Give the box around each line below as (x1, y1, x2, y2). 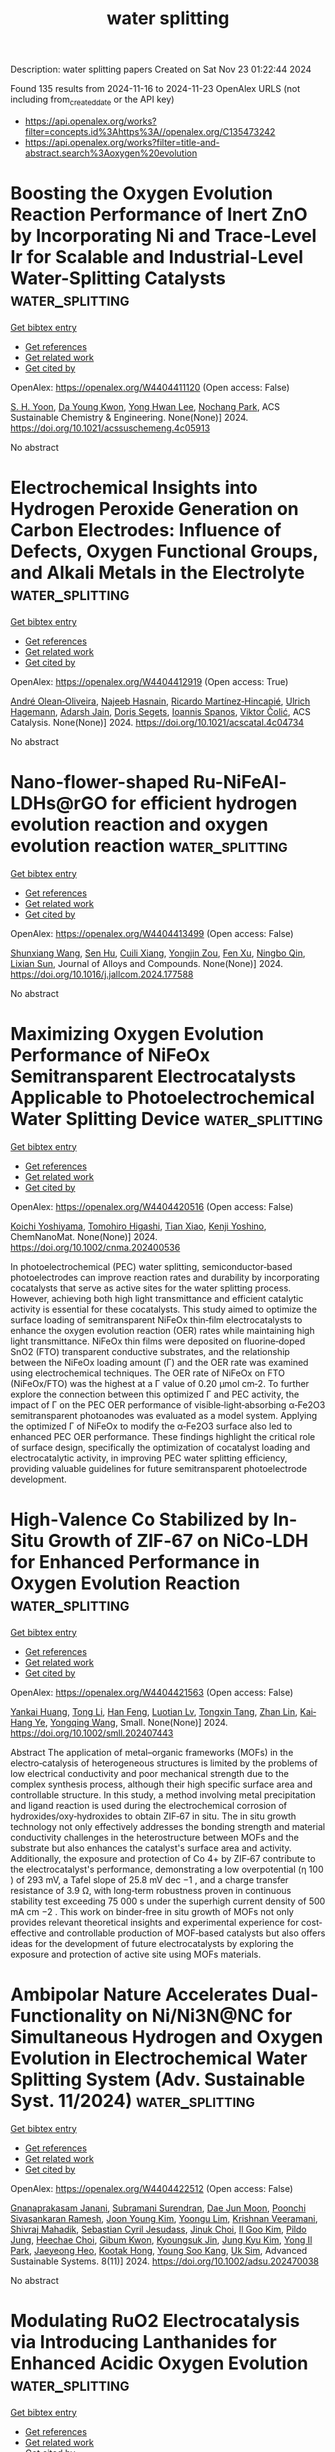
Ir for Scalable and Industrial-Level (10, 246, 304, 269)
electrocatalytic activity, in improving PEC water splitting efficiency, (10, 1452, 288, 1464)
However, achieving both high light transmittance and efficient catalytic (10, 1292, 304, 1304)
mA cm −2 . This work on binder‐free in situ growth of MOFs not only (10, 1905, 295, 1917)
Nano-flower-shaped (10, 771, 190, 794)
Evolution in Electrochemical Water (10, 2047, 308, 2069)
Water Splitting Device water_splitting (10, 1107, 323, 1130)
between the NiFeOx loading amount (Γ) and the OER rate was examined (10, 1356, 309, 1368)
